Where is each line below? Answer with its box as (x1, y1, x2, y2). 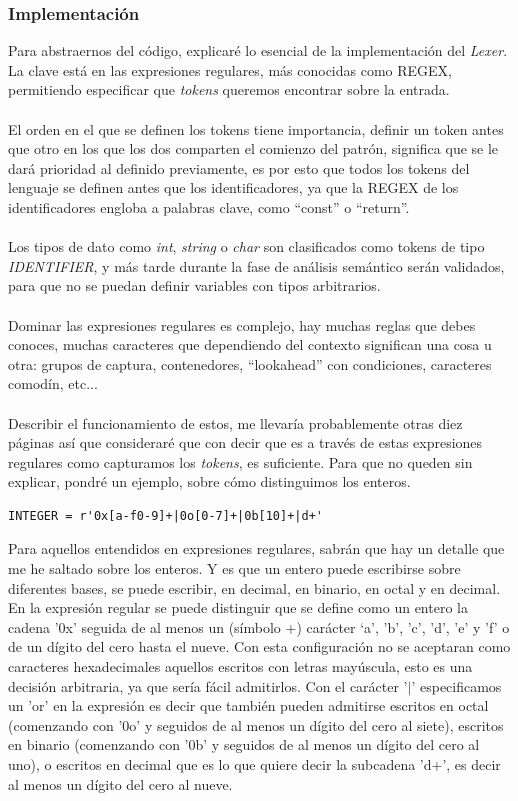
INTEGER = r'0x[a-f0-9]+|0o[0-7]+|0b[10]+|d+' (8, 508, 323, 523)
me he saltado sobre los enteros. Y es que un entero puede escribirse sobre (8, 558, 461, 579)
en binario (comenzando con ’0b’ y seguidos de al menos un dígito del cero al (8, 734, 480, 755)
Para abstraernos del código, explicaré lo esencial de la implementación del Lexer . (8, 40, 508, 61)
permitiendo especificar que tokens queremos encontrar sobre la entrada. (8, 79, 450, 100)
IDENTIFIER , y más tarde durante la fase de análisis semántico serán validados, (8, 255, 505, 276)
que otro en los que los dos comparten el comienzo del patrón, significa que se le (8, 138, 499, 159)
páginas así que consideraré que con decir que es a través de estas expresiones (8, 432, 483, 453)
